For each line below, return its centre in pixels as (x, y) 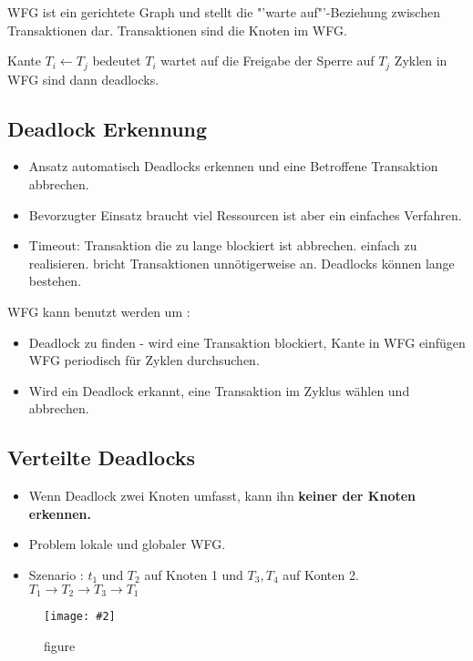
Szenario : (56, 574)
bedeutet (117, 61)
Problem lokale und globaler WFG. (127, 544)
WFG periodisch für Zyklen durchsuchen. (144, 360)
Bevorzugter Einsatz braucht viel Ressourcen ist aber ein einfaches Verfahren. (245, 214)
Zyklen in (421, 61)
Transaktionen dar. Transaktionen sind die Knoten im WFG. (177, 30)
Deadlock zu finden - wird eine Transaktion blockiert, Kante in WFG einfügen (247, 342)
